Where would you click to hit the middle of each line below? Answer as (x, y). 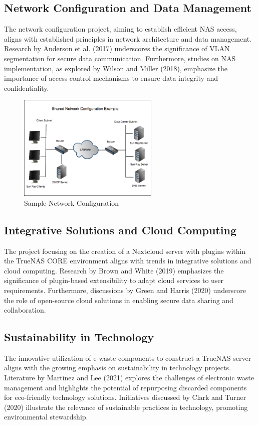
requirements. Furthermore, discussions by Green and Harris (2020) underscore (125, 290)
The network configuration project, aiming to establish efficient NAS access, (120, 29)
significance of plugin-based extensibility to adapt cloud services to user (114, 280)
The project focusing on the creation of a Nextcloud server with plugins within (125, 251)
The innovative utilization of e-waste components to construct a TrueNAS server (128, 358)
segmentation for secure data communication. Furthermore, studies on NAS (120, 58)
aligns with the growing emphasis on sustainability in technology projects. (117, 368)
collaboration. (25, 310)
